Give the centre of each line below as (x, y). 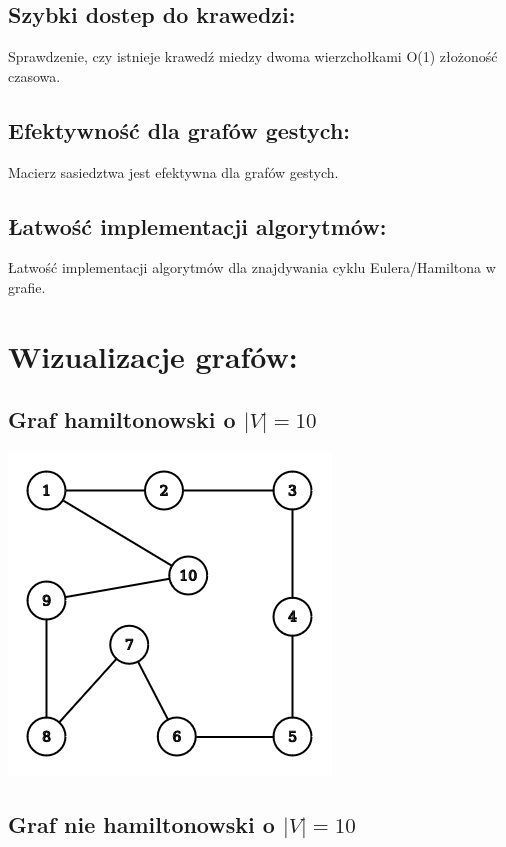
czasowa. (34, 75)
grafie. (27, 286)
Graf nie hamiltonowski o (141, 824)
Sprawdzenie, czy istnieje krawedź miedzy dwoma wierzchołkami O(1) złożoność (253, 56)
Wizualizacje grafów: (153, 355)
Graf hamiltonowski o (122, 419)
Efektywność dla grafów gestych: (179, 129)
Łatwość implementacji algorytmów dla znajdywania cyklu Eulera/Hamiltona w (252, 267)
